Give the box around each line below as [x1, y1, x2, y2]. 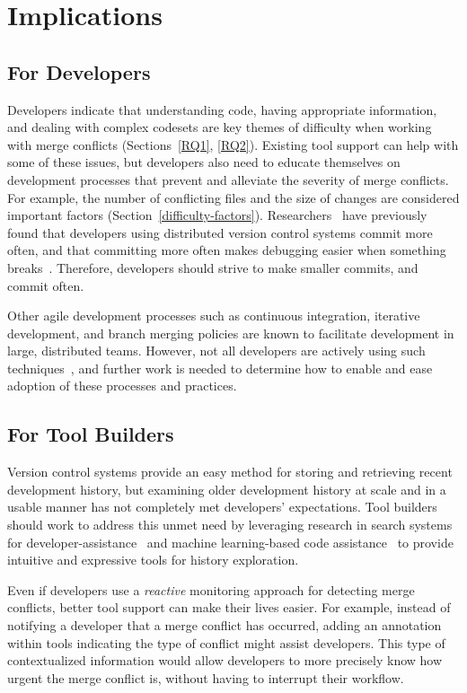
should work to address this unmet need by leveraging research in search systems [7, 515, 453, 534]
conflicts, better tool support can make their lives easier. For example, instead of [7, 598, 451, 617]
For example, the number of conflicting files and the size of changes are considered [7, 188, 460, 206]
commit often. [7, 276, 84, 294]
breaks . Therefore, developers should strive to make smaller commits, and [7, 258, 419, 276]
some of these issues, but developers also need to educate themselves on [7, 153, 401, 171]
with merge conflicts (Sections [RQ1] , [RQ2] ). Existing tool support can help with [7, 135, 459, 154]
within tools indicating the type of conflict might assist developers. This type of [7, 633, 445, 652]
